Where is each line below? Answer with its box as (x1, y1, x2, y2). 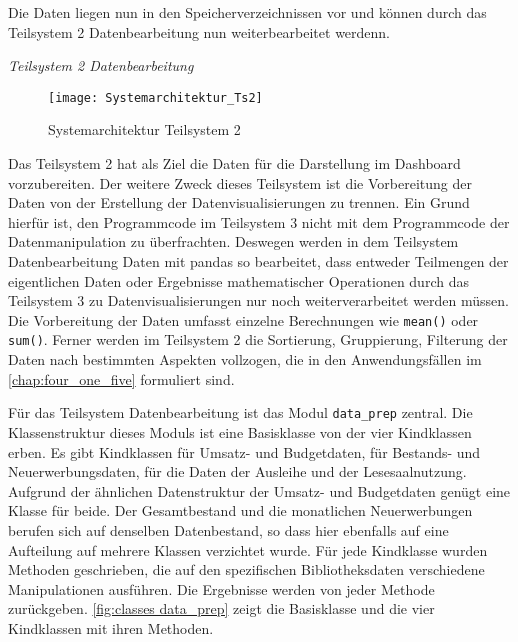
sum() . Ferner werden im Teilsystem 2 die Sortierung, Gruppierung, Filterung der (8, 329, 508, 350)
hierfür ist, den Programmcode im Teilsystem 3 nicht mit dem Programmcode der (8, 211, 510, 232)
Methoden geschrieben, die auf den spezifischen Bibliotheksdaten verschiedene (8, 559, 485, 580)
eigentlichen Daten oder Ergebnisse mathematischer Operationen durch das (8, 270, 469, 291)
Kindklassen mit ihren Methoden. (8, 617, 214, 638)
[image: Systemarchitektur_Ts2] (48, 90, 263, 105)
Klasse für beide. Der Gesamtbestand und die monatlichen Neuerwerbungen (8, 500, 473, 521)
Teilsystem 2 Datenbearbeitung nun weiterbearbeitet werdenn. (8, 21, 391, 42)
